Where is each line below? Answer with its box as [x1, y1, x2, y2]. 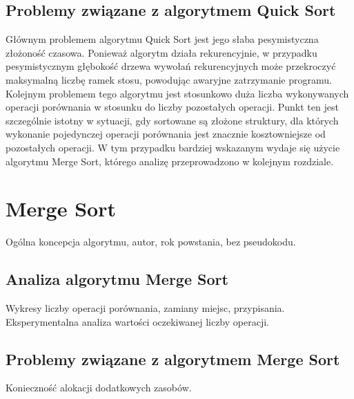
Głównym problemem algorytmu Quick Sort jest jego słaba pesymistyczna [6, 32, 319, 46]
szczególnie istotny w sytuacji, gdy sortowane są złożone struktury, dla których [6, 113, 339, 127]
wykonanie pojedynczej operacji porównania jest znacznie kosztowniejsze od [6, 127, 326, 141]
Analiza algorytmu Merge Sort [6, 268, 228, 290]
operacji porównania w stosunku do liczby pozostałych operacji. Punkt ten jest [6, 100, 339, 114]
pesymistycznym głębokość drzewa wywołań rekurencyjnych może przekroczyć [6, 59, 336, 73]
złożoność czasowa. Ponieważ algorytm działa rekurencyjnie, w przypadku [6, 45, 317, 59]
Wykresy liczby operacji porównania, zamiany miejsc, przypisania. [6, 301, 285, 315]
